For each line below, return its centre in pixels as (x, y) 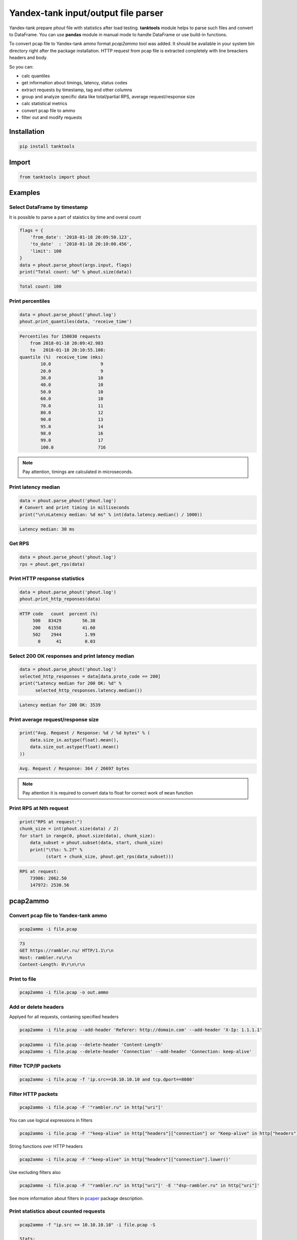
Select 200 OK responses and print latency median (72, 656)
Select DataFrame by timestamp (49, 207)
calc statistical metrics (45, 104)
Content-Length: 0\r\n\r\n (52, 964)
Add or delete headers (37, 1007)
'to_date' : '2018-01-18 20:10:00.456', (81, 244)
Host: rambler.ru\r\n (46, 958)
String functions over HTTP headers (46, 1146)
